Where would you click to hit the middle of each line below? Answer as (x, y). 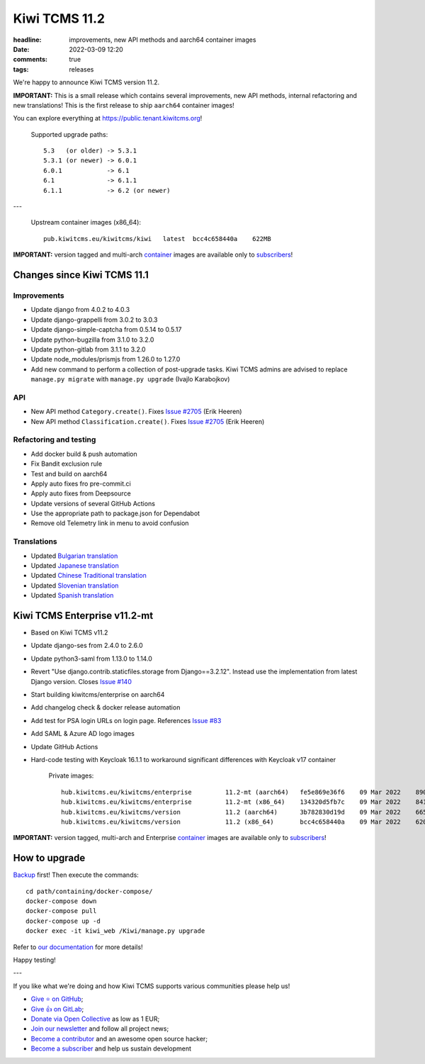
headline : (27, 40)
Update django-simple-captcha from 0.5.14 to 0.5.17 (106, 330)
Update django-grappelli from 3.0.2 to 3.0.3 (94, 320)
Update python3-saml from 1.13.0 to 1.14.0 (91, 659)
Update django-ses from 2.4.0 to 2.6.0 (87, 646)
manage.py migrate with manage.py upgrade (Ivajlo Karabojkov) (130, 379)
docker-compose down (61, 901)
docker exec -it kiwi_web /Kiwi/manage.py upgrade (115, 931)
